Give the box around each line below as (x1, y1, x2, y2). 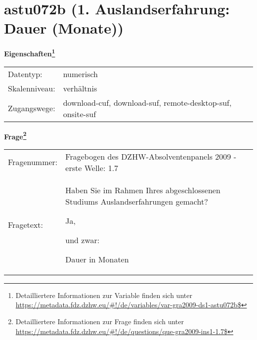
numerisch (63, 68, 98, 80)
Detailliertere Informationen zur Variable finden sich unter (15, 290, 192, 300)
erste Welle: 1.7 (65, 162, 119, 173)
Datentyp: (8, 68, 43, 80)
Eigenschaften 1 (4, 47, 55, 58)
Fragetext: (8, 218, 43, 230)
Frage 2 (4, 129, 27, 141)
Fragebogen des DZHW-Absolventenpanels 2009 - (65, 150, 236, 162)
